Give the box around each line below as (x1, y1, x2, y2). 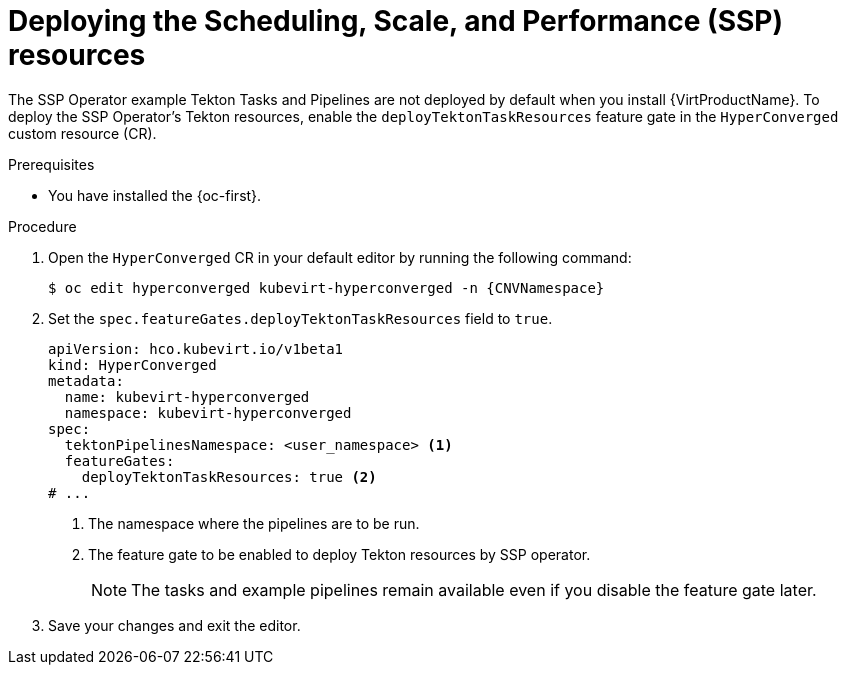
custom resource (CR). (8, 124, 157, 142)
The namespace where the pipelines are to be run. (88, 514, 420, 532)
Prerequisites (8, 155, 95, 173)
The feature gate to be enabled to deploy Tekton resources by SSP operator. (88, 545, 591, 563)
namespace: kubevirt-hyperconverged (64, 404, 352, 421)
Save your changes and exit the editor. (48, 616, 301, 634)
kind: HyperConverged (48, 356, 217, 373)
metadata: (48, 372, 124, 389)
